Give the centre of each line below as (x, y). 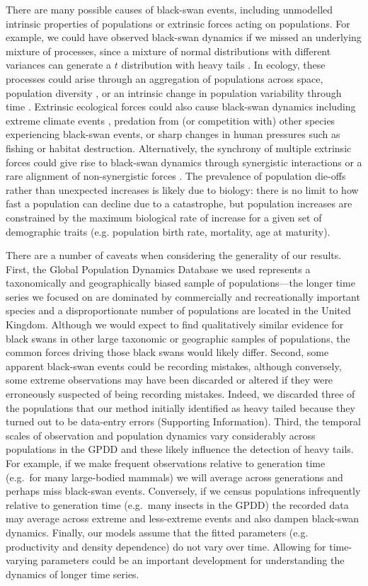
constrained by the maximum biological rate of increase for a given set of (164, 217)
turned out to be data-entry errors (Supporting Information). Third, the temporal (183, 421)
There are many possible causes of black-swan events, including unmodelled (169, 9)
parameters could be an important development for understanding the (192, 560)
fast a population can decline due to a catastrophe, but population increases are (179, 203)
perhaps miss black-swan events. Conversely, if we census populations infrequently (183, 491)
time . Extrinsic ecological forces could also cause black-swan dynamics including (181, 107)
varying (22, 560)
